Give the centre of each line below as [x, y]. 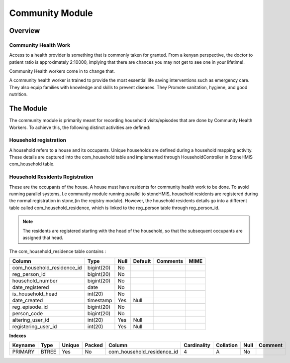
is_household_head [35, 294]
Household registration [38, 140]
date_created [28, 300]
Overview [25, 31]
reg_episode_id [30, 307]
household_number [35, 280]
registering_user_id [35, 326]
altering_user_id [31, 320]
